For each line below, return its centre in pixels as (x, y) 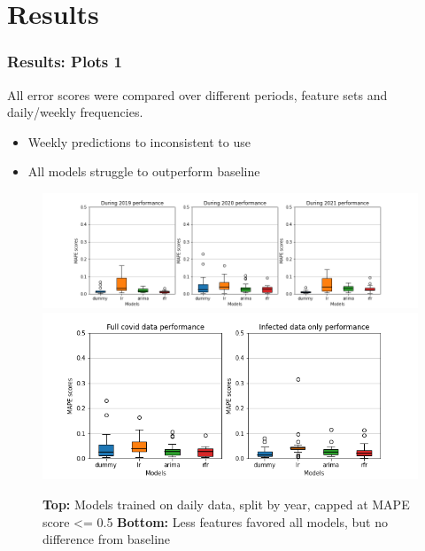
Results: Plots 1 (65, 62)
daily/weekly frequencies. (75, 112)
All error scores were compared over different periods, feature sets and (197, 94)
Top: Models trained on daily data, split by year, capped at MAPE (226, 504)
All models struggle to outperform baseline (144, 171)
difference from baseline (107, 539)
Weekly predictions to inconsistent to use (139, 141)
